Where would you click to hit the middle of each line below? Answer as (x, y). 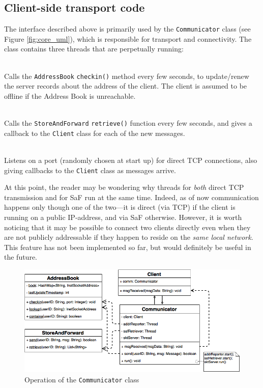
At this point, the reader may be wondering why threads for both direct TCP (124, 187)
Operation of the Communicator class (82, 379)
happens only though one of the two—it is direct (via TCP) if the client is (120, 207)
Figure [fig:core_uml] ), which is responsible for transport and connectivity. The (128, 38)
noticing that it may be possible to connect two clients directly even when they (127, 227)
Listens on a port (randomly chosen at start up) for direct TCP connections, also (131, 160)
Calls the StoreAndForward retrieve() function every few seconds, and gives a (128, 123)
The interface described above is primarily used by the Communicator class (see (127, 29)
